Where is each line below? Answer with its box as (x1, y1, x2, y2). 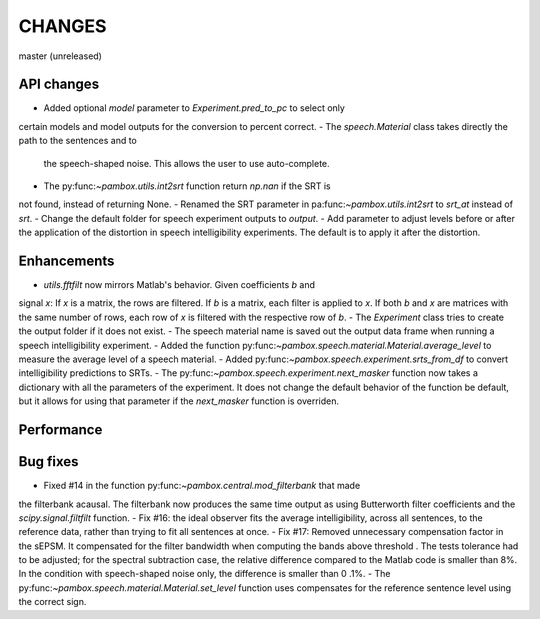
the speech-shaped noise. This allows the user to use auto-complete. (43, 157, 330, 169)
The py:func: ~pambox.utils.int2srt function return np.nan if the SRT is (43, 180, 331, 192)
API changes (18, 76, 100, 93)
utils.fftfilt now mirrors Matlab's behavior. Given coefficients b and (43, 279, 315, 291)
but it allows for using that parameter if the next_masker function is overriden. (18, 395, 340, 407)
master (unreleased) (18, 50, 102, 62)
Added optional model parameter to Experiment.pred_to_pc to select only (43, 102, 345, 114)
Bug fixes (18, 453, 79, 470)
